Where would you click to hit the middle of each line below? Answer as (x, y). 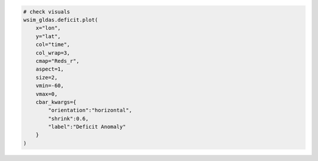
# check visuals (47, 11)
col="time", (53, 45)
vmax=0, (47, 94)
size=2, (47, 77)
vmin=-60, (50, 86)
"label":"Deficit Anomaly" (87, 127)
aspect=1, (50, 69)
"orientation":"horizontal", (90, 110)
